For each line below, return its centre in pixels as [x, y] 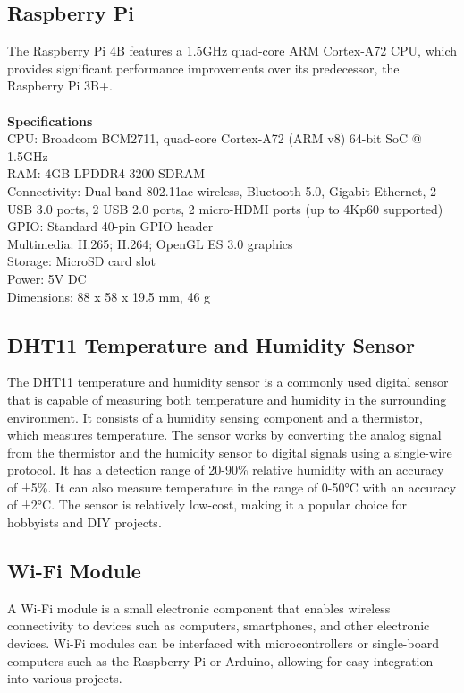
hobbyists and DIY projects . [84, 522]
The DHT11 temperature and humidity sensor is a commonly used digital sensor [228, 382]
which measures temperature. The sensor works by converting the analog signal [224, 435]
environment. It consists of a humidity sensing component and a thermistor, [215, 417]
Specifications [50, 120]
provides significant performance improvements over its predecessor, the [203, 68]
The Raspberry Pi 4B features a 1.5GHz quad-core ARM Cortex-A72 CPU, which [232, 51]
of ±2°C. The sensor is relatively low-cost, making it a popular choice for [207, 505]
